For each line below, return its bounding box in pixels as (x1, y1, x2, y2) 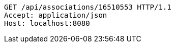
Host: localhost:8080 (4, 19, 90, 27)
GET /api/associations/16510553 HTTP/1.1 (4, 3, 171, 11)
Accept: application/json (4, 11, 107, 19)
